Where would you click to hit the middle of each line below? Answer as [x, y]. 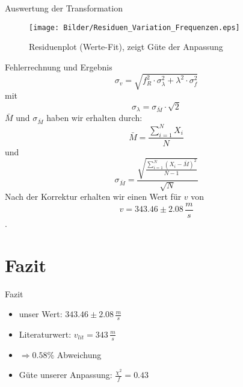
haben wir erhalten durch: [94, 118]
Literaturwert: [45, 334]
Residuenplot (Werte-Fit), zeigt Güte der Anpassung [126, 47]
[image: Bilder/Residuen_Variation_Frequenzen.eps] [134, 27]
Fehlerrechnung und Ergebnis [59, 67]
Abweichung [79, 354]
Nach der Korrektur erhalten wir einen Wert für [93, 197]
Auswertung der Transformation [64, 8]
